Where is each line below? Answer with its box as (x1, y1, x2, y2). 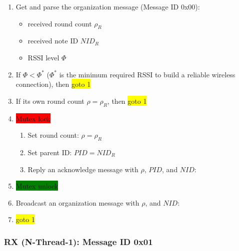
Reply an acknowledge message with (27, 164, 138, 174)
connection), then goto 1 (15, 79, 91, 89)
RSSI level (27, 52, 59, 62)
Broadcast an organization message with (15, 197, 139, 208)
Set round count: (27, 130, 79, 140)
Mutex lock (15, 113, 50, 123)
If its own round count (15, 95, 84, 106)
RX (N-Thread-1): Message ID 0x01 (4, 235, 153, 248)
